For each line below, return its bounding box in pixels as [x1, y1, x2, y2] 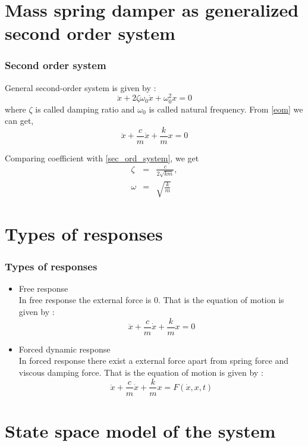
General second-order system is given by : [5, 81, 156, 93]
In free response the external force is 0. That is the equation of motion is [18, 294, 284, 306]
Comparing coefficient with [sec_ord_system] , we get [5, 151, 199, 164]
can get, [5, 114, 34, 127]
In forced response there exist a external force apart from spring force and [18, 354, 289, 367]
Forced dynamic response [18, 342, 111, 355]
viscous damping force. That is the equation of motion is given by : [18, 366, 263, 378]
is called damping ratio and [35, 102, 135, 115]
